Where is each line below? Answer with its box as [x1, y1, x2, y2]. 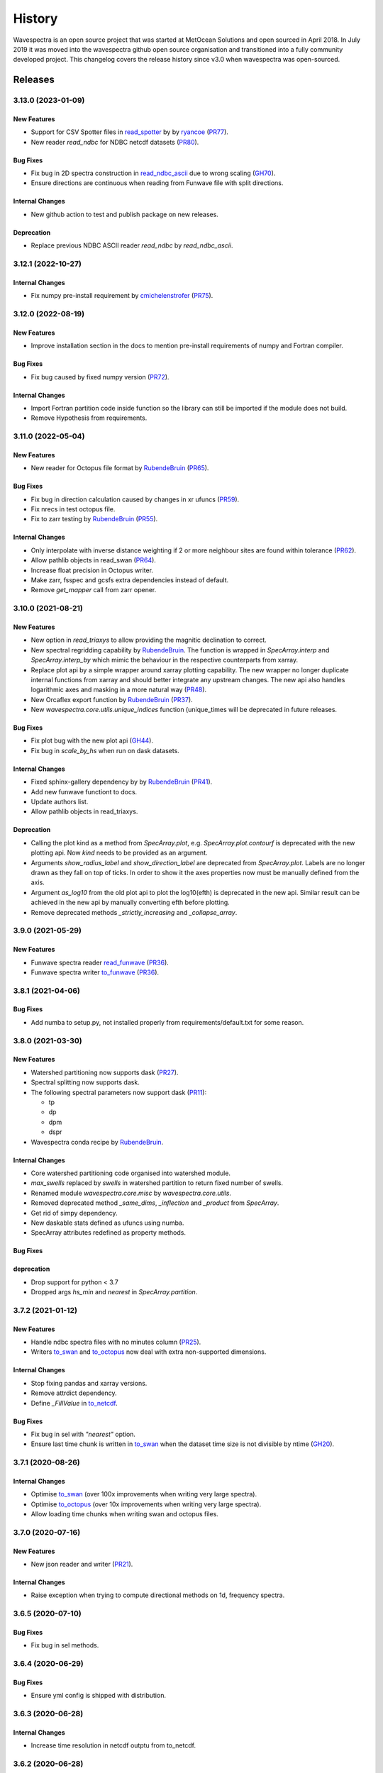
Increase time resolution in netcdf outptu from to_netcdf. [30, 1741, 196, 1750]
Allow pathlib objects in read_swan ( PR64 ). [30, 556, 156, 565]
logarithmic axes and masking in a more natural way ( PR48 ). [30, 685, 207, 694]
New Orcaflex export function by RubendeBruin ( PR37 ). [30, 695, 193, 704]
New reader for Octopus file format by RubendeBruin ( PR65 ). [30, 464, 209, 472]
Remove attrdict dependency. [30, 1389, 117, 1397]
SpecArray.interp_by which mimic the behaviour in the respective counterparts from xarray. [30, 656, 299, 665]
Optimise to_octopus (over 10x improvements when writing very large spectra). [30, 1500, 262, 1508]
